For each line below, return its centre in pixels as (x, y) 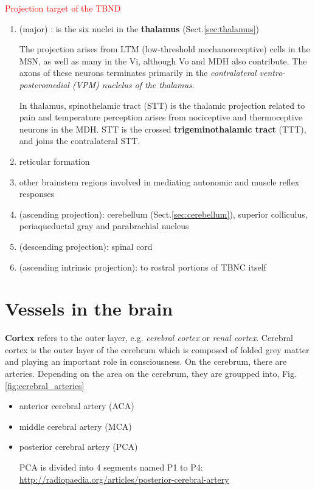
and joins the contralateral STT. (80, 141)
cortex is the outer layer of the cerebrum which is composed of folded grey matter (157, 349)
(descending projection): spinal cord (86, 246)
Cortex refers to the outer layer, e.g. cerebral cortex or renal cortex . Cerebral (149, 338)
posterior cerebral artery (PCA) (78, 447)
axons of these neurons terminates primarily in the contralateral (138, 73)
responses (37, 194)
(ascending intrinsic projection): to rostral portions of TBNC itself (143, 267)
